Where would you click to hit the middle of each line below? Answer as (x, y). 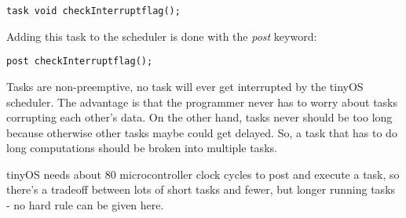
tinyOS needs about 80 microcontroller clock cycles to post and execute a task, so (203, 174)
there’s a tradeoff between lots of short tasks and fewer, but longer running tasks (201, 189)
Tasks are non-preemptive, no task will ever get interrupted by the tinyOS (185, 86)
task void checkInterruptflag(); (93, 11)
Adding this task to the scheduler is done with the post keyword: (162, 36)
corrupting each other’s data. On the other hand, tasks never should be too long (199, 117)
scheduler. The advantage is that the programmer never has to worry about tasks (202, 102)
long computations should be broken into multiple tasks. (142, 148)
